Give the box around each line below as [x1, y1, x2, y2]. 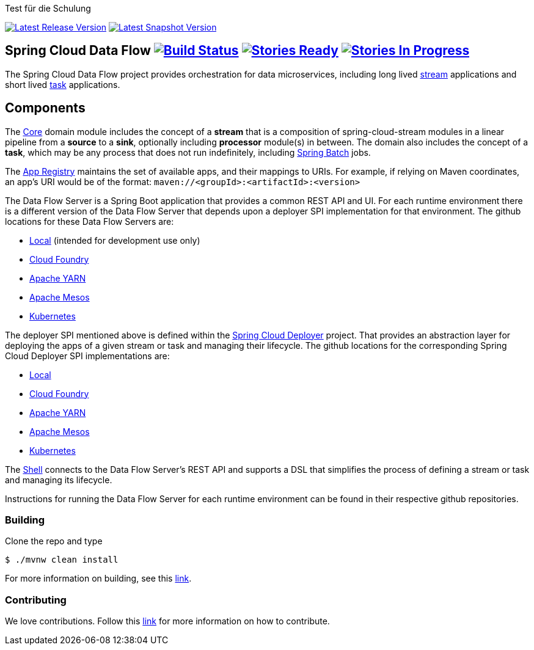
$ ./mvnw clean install [5, 555, 119, 565]
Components [5, 100, 86, 116]
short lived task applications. [5, 79, 120, 90]
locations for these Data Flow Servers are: [5, 216, 174, 227]
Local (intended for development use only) [29, 235, 200, 246]
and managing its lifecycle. [5, 474, 112, 485]
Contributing [5, 593, 67, 606]
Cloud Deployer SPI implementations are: [5, 350, 170, 361]
